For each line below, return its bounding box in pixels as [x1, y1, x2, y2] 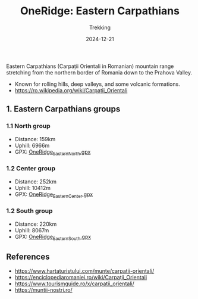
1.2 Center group [6, 164, 55, 173]
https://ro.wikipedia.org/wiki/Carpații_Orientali [14, 86, 128, 94]
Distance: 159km [14, 135, 56, 142]
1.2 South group [6, 207, 53, 215]
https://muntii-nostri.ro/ [14, 286, 73, 294]
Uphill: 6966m [14, 142, 50, 149]
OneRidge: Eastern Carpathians [20, 4, 180, 18]
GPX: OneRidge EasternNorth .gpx [14, 148, 91, 157]
